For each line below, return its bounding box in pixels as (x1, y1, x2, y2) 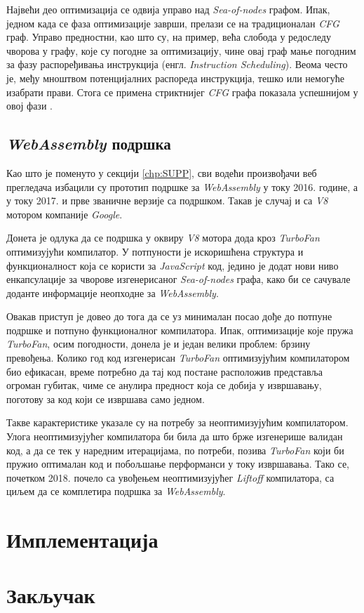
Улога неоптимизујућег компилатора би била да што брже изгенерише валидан (6, 429, 343, 444)
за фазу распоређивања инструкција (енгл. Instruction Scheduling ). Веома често (6, 57, 348, 72)
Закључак (6, 580, 95, 609)
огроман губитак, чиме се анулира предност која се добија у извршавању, (6, 378, 322, 393)
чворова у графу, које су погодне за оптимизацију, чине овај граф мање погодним (6, 43, 356, 58)
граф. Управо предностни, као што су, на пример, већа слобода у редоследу (6, 29, 331, 44)
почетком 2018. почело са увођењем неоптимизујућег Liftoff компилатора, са (6, 470, 335, 485)
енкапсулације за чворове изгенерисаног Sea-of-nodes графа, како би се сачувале (6, 272, 351, 286)
